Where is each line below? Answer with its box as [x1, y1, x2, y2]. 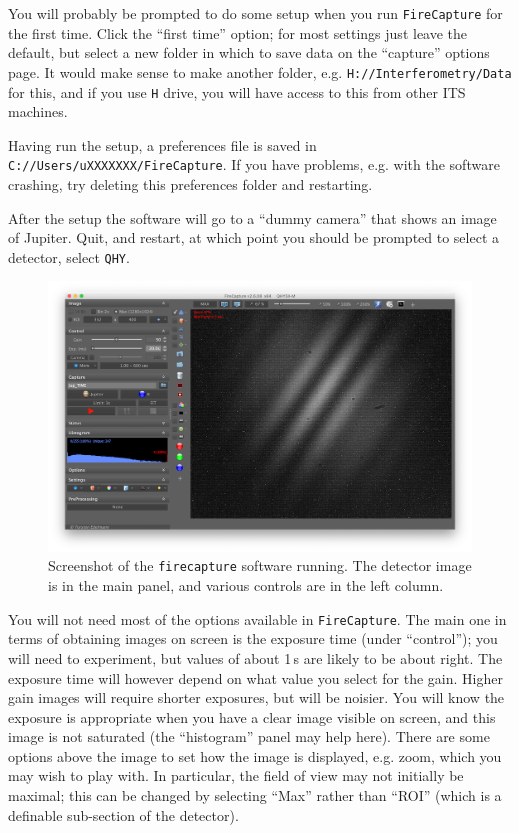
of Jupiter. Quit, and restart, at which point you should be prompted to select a [8, 227, 500, 248]
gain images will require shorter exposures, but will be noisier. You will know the [8, 687, 505, 708]
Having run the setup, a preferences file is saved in [8, 134, 317, 155]
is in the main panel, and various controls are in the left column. [48, 575, 444, 596]
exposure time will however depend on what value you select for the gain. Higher [8, 667, 503, 688]
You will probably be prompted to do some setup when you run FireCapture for [8, 3, 503, 23]
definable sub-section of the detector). [8, 804, 239, 825]
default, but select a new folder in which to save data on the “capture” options [8, 42, 490, 63]
